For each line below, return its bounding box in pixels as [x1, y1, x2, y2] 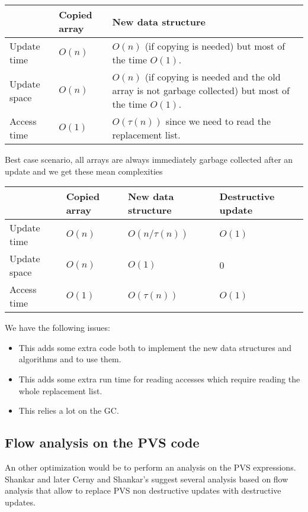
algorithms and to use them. [18, 353, 121, 365]
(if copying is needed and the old [145, 70, 281, 83]
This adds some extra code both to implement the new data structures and [18, 341, 291, 353]
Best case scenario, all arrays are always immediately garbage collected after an [5, 153, 293, 165]
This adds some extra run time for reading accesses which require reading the [18, 372, 300, 385]
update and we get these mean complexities [5, 165, 163, 177]
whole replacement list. [18, 384, 102, 397]
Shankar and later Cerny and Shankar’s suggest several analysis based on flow [5, 472, 288, 485]
